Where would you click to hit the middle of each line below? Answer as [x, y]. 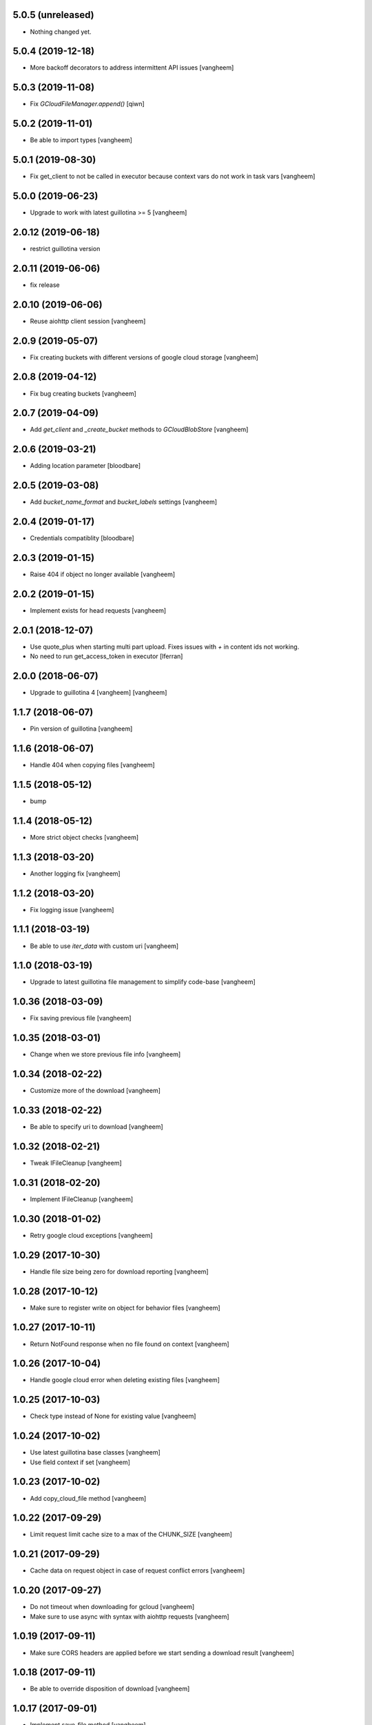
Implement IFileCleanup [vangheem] [82, 1199]
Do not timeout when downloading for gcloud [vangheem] [112, 1607]
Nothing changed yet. [61, 32]
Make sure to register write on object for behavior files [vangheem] [125, 1308]
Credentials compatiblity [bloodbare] [82, 538]
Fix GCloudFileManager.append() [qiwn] [87, 104]
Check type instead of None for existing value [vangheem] [113, 1416]
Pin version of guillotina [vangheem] [81, 729]
